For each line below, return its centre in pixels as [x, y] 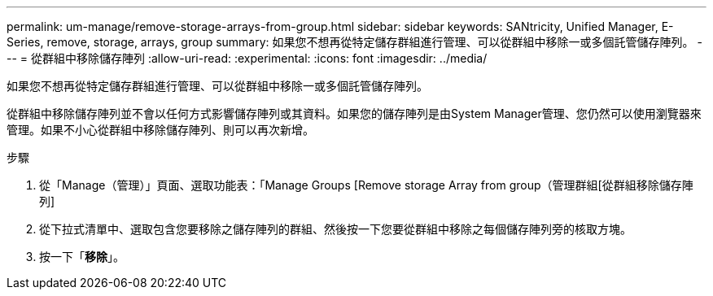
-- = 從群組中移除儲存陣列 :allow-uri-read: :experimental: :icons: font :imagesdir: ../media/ [247, 58]
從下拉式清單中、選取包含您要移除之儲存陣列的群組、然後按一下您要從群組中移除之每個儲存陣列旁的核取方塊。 [335, 229]
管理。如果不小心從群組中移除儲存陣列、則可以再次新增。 [160, 130]
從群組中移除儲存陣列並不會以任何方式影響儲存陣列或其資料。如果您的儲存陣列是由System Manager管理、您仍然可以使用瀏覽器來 [354, 113]
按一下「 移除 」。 [82, 257]
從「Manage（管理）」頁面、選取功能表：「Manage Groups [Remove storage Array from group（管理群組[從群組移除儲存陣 [366, 185]
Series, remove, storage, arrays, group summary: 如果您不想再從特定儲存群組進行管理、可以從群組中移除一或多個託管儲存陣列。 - [354, 42]
